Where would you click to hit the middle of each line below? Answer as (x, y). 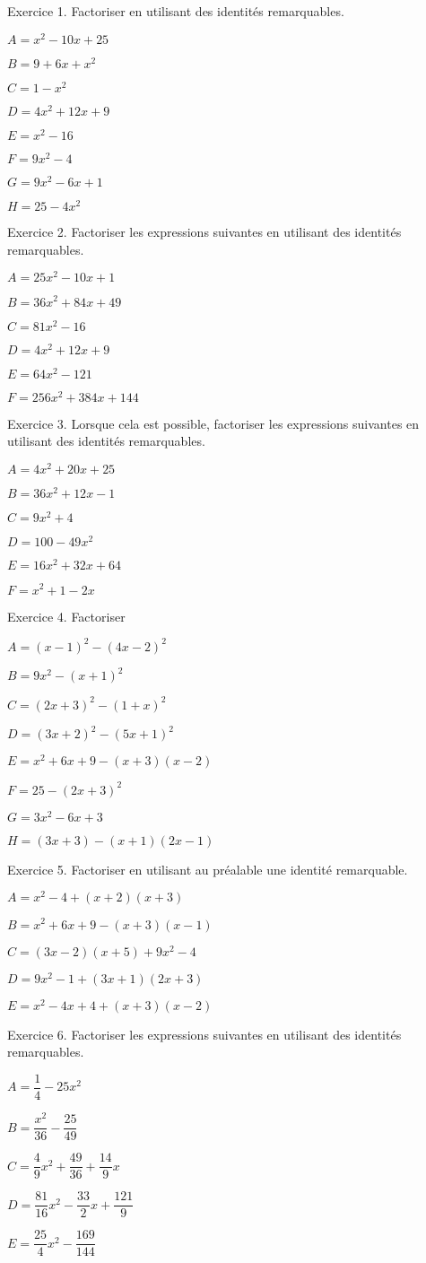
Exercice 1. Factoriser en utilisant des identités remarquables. (176, 11)
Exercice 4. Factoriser (66, 616)
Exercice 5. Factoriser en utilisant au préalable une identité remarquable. (208, 869)
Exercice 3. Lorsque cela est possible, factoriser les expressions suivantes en (213, 423)
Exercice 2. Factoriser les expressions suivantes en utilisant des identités (204, 232)
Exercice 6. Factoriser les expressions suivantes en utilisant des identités (204, 1034)
